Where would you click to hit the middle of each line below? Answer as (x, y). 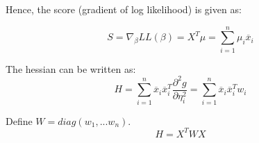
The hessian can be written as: (71, 68)
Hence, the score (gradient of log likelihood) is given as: (124, 9)
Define (19, 120)
